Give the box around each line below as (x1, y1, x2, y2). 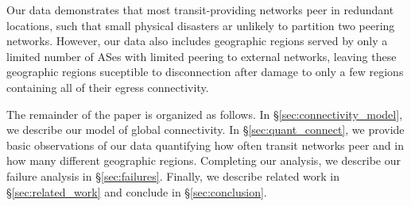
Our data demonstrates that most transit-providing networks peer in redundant (6, 2, 394, 17)
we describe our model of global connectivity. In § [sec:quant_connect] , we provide (6, 121, 405, 138)
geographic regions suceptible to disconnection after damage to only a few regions (6, 63, 404, 80)
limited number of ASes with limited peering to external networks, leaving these (6, 48, 397, 64)
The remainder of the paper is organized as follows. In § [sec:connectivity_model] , (6, 105, 403, 122)
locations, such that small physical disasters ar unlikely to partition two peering (6, 17, 395, 33)
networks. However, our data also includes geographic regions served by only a (6, 32, 388, 49)
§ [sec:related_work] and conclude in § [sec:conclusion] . (6, 183, 267, 200)
